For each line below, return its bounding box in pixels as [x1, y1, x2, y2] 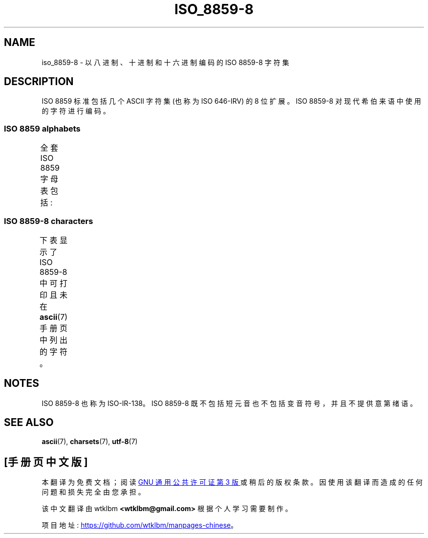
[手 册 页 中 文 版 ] [4, 456, 88, 469]
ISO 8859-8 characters [4, 216, 93, 226]
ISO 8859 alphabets [4, 123, 81, 134]
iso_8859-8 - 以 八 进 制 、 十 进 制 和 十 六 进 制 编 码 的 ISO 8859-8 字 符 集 [42, 58, 289, 67]
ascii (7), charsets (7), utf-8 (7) [42, 437, 138, 446]
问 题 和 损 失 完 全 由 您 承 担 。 [42, 488, 145, 496]
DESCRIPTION [4, 75, 74, 88]
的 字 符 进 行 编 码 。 [42, 107, 110, 115]
